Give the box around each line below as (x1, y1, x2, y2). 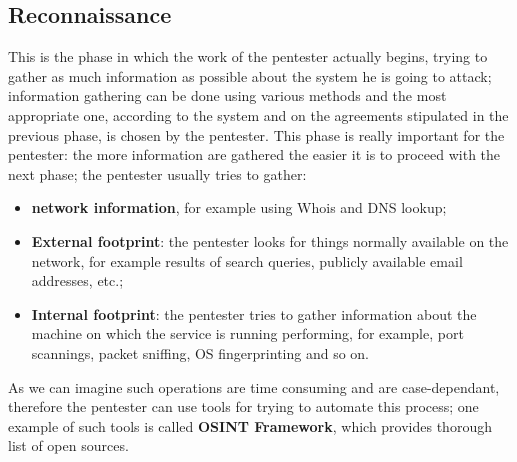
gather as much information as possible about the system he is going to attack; (8, 65, 492, 86)
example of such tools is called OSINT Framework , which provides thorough (8, 415, 492, 436)
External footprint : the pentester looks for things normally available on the (31, 230, 509, 251)
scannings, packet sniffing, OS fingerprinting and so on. (31, 342, 369, 363)
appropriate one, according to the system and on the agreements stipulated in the (8, 104, 509, 125)
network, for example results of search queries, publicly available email (31, 250, 463, 271)
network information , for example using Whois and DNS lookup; (31, 197, 447, 218)
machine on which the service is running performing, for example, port (31, 323, 464, 344)
